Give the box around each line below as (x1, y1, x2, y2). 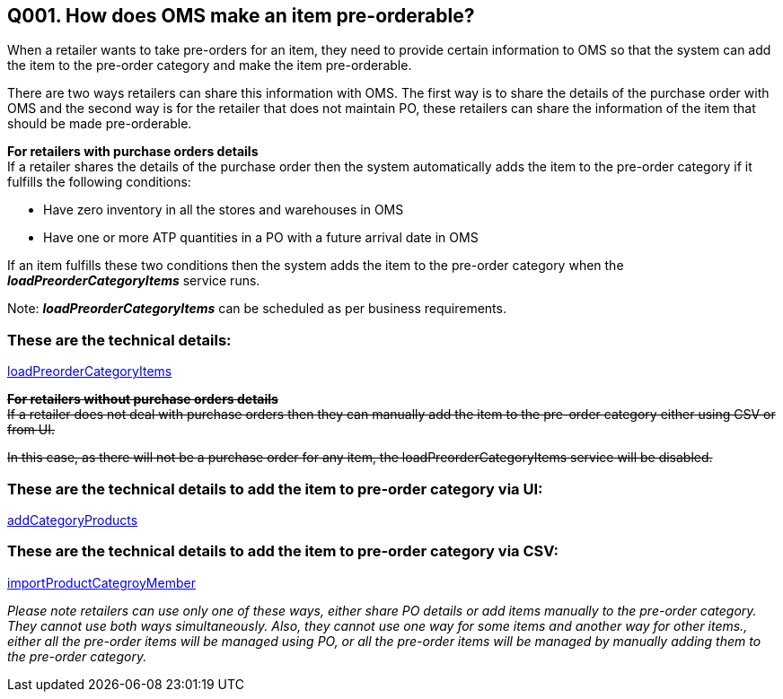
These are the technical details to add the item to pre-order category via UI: (7, 479, 543, 498)
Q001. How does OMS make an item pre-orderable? (7, 4, 475, 27)
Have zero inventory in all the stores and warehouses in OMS (43, 202, 404, 218)
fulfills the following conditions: (7, 174, 191, 190)
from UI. (7, 422, 56, 438)
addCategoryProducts (7, 511, 138, 528)
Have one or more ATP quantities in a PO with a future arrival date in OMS (43, 230, 479, 246)
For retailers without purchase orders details (7, 391, 278, 407)
